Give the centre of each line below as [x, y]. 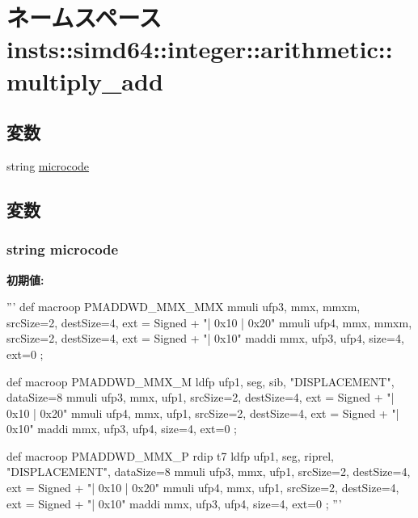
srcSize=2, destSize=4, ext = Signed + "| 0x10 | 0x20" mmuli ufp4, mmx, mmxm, [209, 322]
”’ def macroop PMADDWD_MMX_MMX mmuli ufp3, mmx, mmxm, [184, 307]
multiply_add [85, 80]
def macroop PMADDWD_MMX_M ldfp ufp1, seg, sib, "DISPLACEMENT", [201, 381]
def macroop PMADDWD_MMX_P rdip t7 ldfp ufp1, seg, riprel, [170, 455]
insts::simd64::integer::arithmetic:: [200, 49]
